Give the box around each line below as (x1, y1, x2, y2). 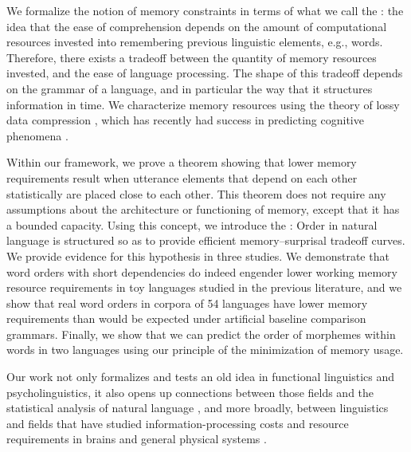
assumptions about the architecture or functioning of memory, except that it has (6, 201, 400, 218)
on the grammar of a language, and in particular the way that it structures (6, 80, 373, 96)
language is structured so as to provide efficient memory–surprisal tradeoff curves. (6, 232, 405, 249)
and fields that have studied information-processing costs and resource (6, 415, 349, 431)
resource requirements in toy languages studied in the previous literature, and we (6, 279, 402, 296)
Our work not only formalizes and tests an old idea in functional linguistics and (6, 368, 395, 385)
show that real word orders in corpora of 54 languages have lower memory (6, 294, 368, 311)
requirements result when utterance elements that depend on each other (6, 169, 358, 186)
